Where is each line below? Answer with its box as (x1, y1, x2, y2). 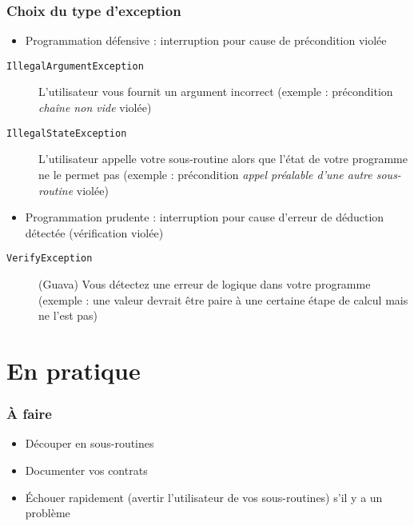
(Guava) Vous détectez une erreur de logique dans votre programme (38, 275, 371, 292)
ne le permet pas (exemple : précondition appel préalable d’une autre (38, 165, 372, 182)
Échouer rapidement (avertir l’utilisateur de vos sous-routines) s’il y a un (25, 488, 383, 505)
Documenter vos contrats (25, 461, 148, 478)
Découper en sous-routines (25, 435, 154, 452)
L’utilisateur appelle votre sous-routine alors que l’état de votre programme (38, 150, 408, 167)
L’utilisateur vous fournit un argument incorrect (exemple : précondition (38, 83, 393, 100)
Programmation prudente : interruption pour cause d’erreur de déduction (25, 209, 384, 225)
